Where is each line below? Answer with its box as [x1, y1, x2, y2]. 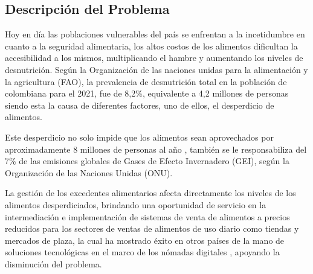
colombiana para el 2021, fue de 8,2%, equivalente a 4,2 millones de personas [5, 87, 289, 100]
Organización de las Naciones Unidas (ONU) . [5, 166, 173, 179]
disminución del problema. [5, 257, 102, 270]
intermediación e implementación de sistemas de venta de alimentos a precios [5, 210, 290, 223]
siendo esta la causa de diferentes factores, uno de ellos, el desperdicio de [5, 98, 274, 111]
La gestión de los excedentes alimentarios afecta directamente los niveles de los [5, 186, 296, 199]
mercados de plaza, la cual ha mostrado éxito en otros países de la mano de [5, 234, 285, 246]
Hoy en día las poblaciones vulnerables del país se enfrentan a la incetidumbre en [5, 28, 305, 40]
